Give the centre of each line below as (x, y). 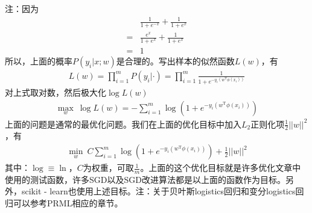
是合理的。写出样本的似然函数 (175, 60)
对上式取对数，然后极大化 (56, 92)
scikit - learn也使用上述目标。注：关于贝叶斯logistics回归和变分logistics (158, 191)
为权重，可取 (108, 168)
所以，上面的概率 (39, 60)
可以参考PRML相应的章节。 (68, 203)
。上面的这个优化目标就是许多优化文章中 (221, 168)
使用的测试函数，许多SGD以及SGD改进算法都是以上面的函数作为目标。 (145, 179)
